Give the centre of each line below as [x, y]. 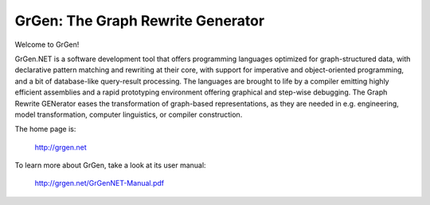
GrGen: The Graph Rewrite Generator [140, 21]
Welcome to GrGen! [47, 44]
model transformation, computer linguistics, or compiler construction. [129, 114]
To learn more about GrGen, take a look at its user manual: [110, 165]
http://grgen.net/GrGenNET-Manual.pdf [100, 184]
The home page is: [45, 129]
